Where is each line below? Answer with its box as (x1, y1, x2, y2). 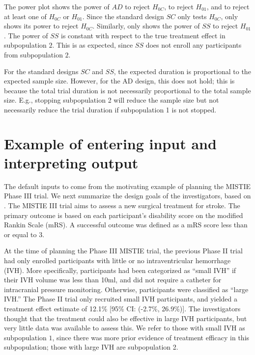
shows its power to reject (4, 21, 79, 31)
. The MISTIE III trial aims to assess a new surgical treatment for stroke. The (4, 200, 240, 211)
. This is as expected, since (52, 40, 133, 50)
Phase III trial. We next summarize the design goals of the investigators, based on (4, 191, 251, 201)
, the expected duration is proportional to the (113, 66, 251, 76)
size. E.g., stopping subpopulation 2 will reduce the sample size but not (4, 95, 219, 105)
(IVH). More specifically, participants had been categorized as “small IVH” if (4, 265, 236, 275)
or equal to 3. (4, 229, 45, 239)
